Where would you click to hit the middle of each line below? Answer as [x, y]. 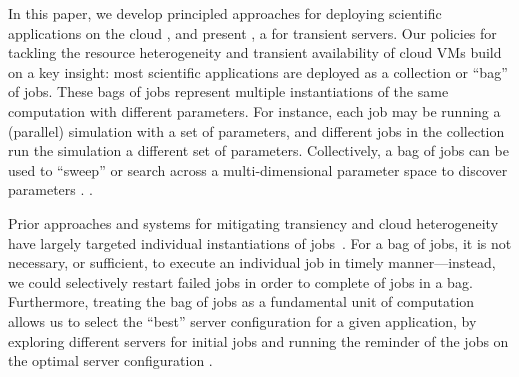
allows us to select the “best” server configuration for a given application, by [242, 320]
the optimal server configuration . [110, 360]
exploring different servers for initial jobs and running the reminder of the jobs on [258, 340]
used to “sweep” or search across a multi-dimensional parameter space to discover [258, 169]
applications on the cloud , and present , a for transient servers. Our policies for [252, 32]
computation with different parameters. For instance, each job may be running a [254, 110]
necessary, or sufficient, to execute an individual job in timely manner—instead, [252, 262]
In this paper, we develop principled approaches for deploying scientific [225, 13]
